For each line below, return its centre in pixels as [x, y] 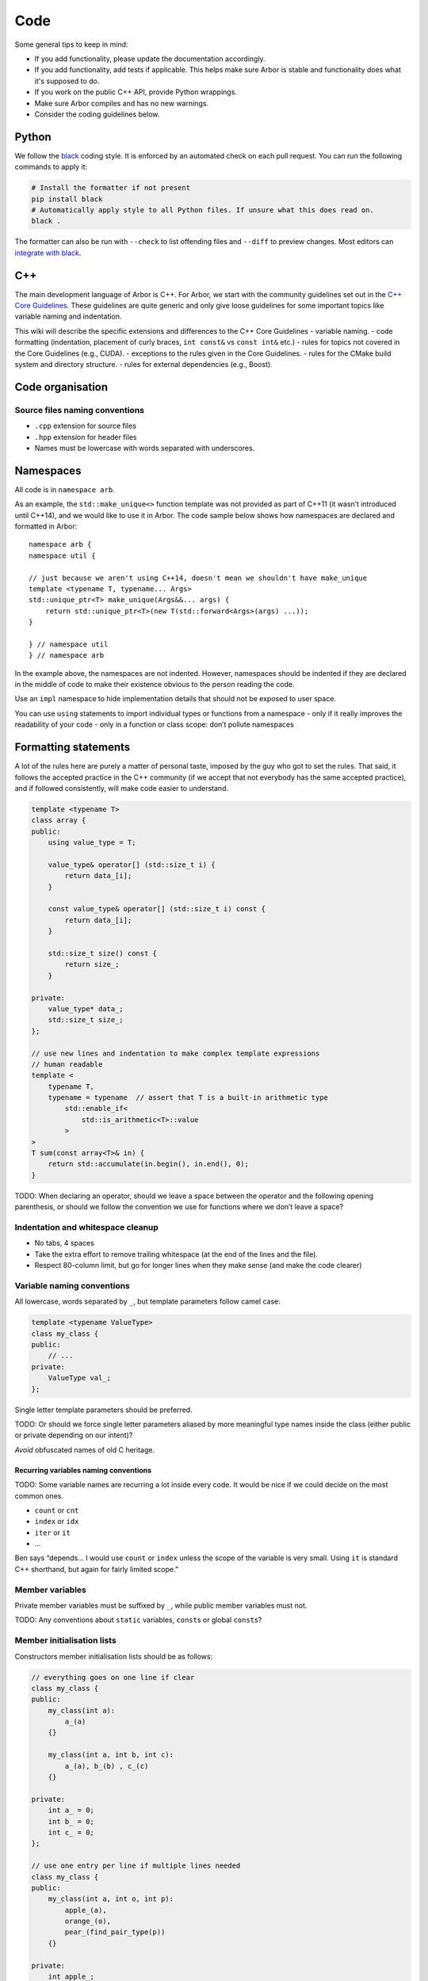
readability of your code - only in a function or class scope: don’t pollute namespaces [155, 724]
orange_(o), [88, 1921]
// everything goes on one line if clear [113, 1677]
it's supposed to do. [67, 81]
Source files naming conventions [79, 410]
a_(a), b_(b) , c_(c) [107, 1766]
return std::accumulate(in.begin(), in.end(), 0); [148, 1164]
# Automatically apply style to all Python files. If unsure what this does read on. [203, 210]
